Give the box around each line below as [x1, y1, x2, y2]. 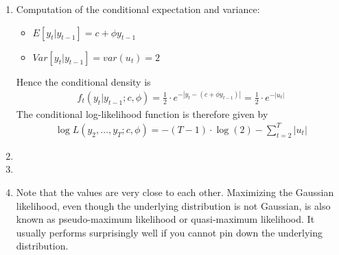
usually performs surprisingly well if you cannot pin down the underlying [16, 225, 323, 239]
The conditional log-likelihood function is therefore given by [16, 106, 268, 121]
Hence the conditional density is [16, 74, 151, 88]
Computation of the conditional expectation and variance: [16, 2, 260, 16]
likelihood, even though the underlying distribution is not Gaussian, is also [16, 198, 331, 212]
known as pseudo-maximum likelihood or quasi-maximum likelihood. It [16, 212, 315, 226]
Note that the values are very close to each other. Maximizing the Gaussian [16, 185, 334, 199]
